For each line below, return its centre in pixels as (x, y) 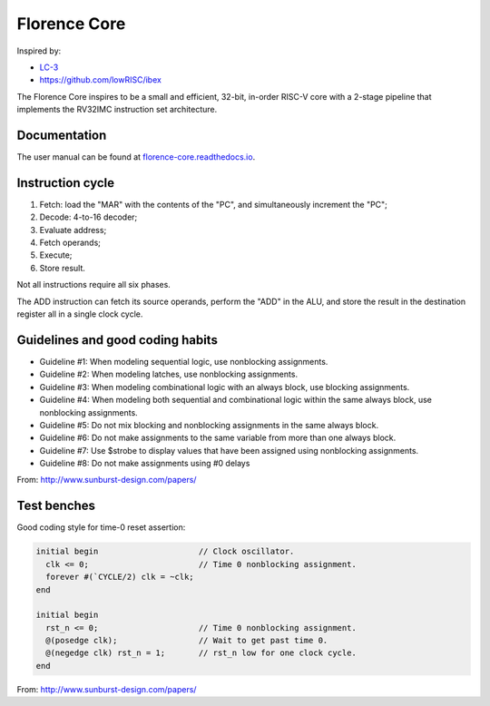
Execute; (56, 255)
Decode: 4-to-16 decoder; (88, 217)
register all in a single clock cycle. (80, 314)
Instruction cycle (66, 183)
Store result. (63, 268)
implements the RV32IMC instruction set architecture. (117, 110)
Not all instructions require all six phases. (94, 285)
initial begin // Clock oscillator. (165, 552)
